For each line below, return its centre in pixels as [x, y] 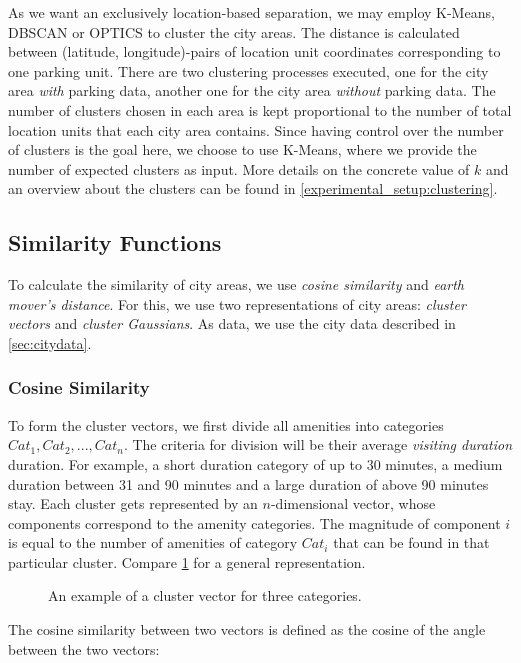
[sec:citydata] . [50, 342]
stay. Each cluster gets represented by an [133, 503]
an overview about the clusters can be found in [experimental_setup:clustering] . [253, 188]
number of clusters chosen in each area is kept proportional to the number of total [260, 109]
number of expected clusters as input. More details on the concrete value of [239, 168]
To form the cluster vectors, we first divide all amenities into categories [226, 424]
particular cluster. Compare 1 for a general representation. [187, 561]
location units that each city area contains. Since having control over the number [256, 129]
